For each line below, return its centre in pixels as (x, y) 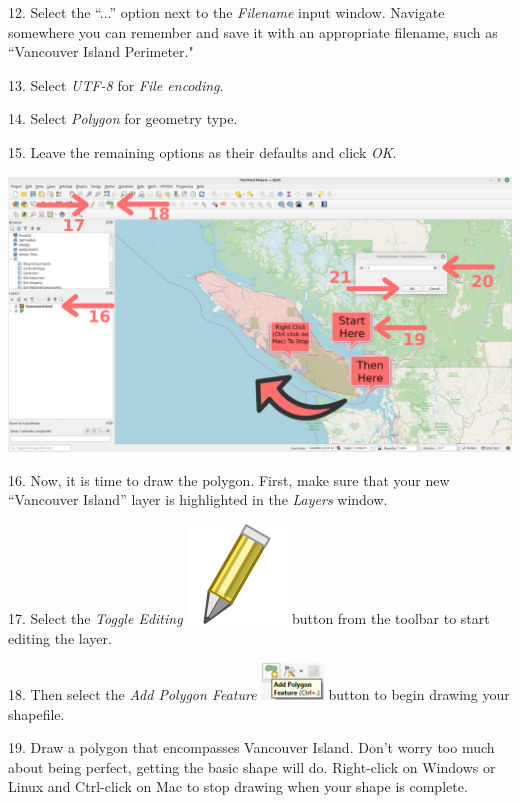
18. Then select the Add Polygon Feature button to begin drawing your (259, 693)
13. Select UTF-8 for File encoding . (116, 84)
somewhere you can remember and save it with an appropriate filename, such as (253, 31)
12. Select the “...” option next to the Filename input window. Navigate (226, 12)
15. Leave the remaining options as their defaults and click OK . (202, 151)
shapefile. (36, 713)
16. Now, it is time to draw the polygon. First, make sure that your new (229, 479)
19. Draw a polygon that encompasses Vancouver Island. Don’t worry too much (251, 747)
